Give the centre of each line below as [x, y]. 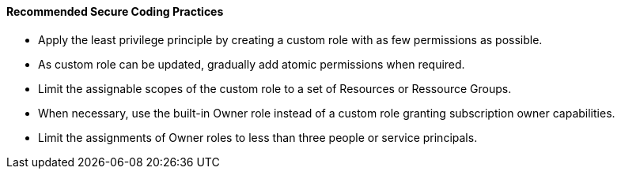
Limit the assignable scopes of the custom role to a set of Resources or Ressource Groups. [275, 88]
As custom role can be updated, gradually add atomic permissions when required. [252, 64]
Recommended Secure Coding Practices [115, 11]
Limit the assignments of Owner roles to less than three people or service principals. [258, 137]
